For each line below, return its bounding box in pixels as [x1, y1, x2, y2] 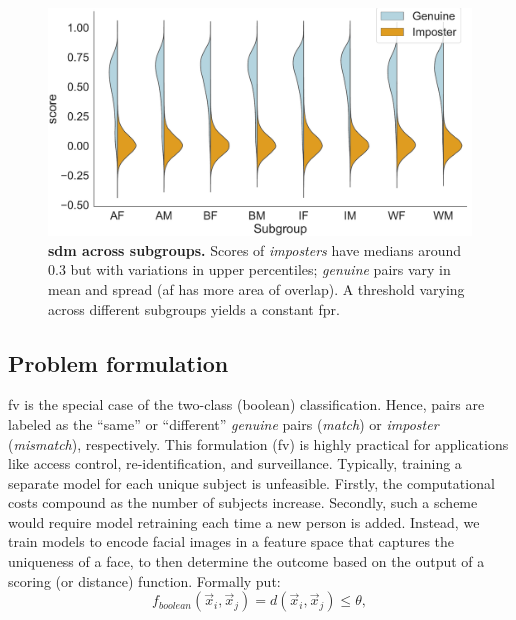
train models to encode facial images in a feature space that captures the [8, 531, 455, 552]
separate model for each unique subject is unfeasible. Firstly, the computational [8, 472, 495, 493]
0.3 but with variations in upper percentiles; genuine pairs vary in [48, 259, 451, 280]
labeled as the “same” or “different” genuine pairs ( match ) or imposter [8, 413, 439, 434]
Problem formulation [8, 347, 229, 378]
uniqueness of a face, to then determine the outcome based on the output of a [8, 551, 485, 572]
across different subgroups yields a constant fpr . [48, 298, 340, 319]
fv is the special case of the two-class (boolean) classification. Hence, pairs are [8, 394, 485, 415]
